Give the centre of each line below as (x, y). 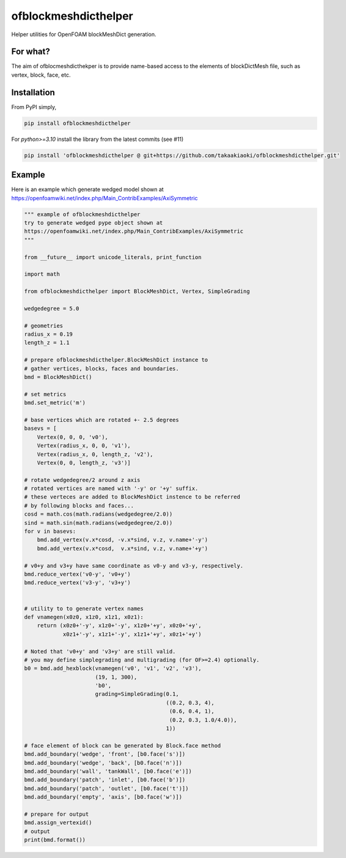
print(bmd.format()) (55, 840)
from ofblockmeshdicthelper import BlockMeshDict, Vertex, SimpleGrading (137, 292)
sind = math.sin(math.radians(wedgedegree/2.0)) (98, 523)
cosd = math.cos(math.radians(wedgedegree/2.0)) (98, 514)
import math (42, 274)
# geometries (44, 326)
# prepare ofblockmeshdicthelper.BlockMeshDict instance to (116, 360)
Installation (33, 92)
